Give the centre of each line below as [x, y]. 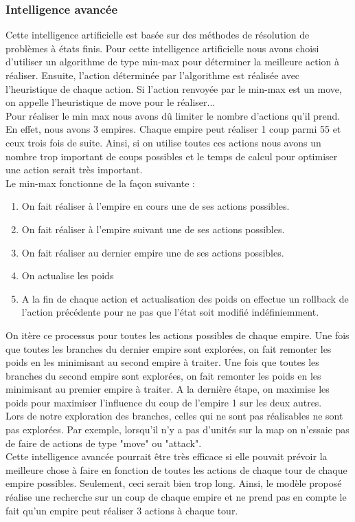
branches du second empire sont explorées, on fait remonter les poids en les [163, 375]
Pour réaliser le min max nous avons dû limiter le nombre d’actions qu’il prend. [173, 115]
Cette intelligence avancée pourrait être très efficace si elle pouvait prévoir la [167, 456]
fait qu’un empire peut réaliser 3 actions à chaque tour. [122, 510]
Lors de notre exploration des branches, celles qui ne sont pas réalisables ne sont [174, 416]
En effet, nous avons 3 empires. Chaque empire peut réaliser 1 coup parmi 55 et [173, 129]
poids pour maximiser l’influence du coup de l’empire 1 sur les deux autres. [164, 402]
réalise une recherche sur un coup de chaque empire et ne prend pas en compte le [176, 497]
